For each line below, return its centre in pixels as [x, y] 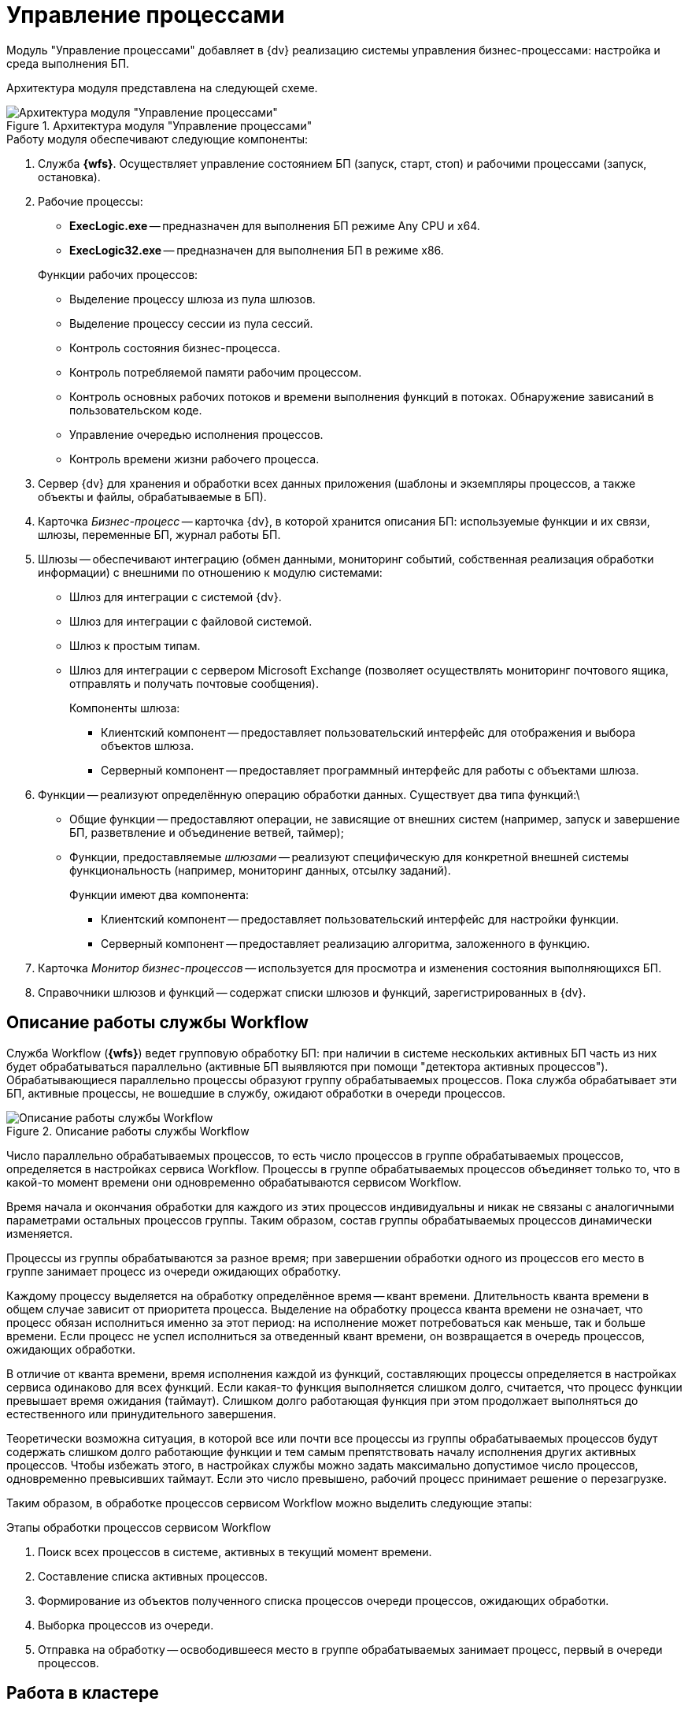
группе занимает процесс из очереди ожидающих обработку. [174, 1271]
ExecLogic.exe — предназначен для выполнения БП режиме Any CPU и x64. [275, 225]
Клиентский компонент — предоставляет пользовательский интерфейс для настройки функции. [360, 919]
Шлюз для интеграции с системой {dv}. [176, 596]
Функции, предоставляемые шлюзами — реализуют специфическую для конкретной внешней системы [350, 856]
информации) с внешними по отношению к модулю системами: [210, 572]
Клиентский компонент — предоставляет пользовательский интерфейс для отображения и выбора [368, 732]
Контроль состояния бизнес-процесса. [175, 347]
